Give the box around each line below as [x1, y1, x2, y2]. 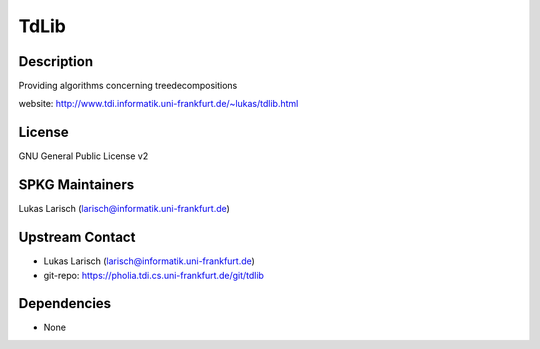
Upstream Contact [18, 229, 136, 246]
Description [18, 53, 94, 70]
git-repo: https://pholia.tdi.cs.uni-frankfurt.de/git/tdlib [43, 269, 265, 281]
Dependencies [18, 295, 112, 312]
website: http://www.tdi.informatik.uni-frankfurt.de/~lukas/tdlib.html [18, 98, 299, 110]
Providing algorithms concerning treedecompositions [18, 80, 238, 92]
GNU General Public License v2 [18, 150, 149, 162]
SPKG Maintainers [18, 176, 135, 194]
